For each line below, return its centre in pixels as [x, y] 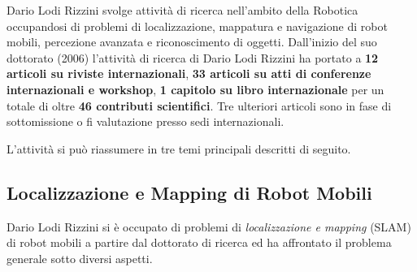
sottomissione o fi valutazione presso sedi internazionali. [146, 121]
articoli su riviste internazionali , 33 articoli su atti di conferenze [189, 73]
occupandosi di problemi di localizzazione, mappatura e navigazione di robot [197, 26]
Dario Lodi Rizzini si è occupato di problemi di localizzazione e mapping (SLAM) [209, 226]
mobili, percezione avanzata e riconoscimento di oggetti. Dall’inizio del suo [192, 42]
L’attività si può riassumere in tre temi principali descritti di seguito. [179, 148]
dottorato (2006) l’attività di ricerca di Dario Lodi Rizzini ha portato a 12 [193, 57]
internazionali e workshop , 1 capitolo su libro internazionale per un [195, 89]
